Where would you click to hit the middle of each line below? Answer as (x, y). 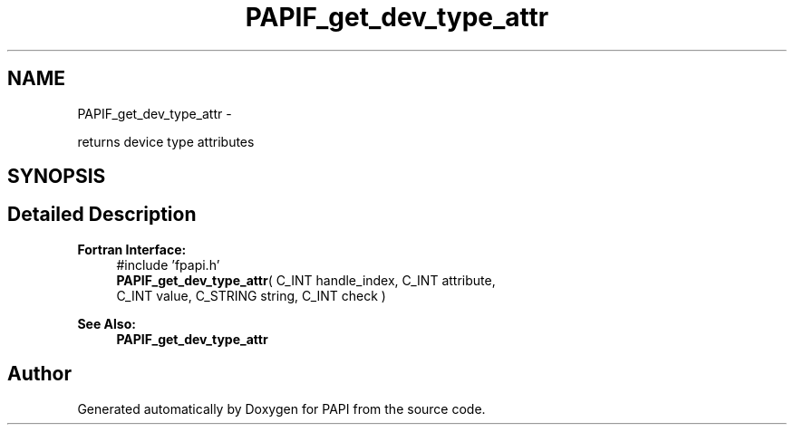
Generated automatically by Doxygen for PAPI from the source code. (281, 408)
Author (39, 374)
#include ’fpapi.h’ (168, 264)
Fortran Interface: (132, 249)
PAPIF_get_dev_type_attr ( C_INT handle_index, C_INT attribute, (306, 280)
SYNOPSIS (57, 177)
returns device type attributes (166, 141)
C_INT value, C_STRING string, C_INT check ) (251, 295)
